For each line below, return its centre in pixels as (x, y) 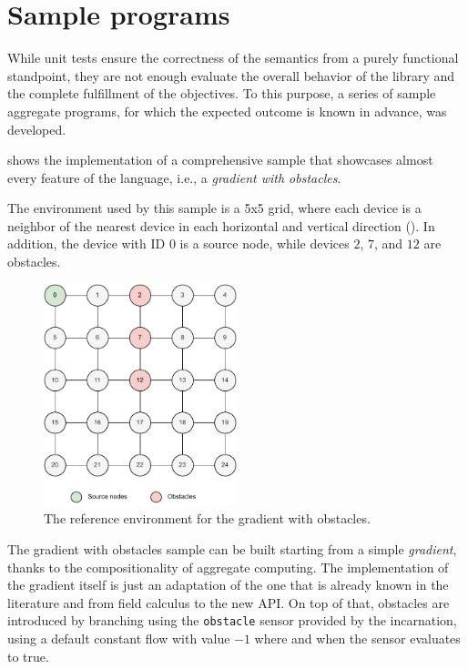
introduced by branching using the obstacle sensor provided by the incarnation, (232, 620)
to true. (28, 656)
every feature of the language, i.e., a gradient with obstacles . (174, 177)
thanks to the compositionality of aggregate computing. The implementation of (228, 567)
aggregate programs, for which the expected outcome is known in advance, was (227, 111)
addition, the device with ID (86, 243)
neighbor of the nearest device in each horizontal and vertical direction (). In (221, 225)
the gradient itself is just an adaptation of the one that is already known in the (228, 585)
